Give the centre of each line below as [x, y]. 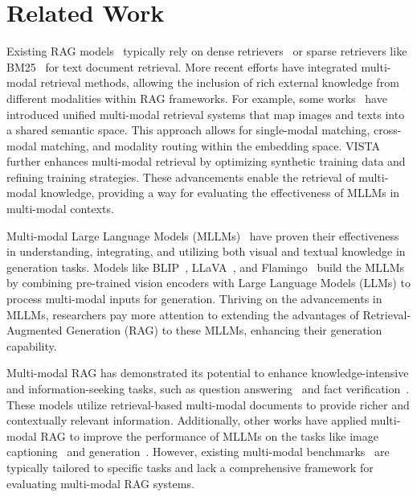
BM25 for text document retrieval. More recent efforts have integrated [182, 66]
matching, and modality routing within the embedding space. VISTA [210, 145]
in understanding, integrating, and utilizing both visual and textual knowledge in [206, 251]
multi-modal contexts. [60, 209]
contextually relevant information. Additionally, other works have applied [187, 420]
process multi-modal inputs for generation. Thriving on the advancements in [194, 299]
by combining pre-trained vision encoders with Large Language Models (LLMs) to [208, 283]
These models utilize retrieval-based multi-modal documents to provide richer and [208, 404]
